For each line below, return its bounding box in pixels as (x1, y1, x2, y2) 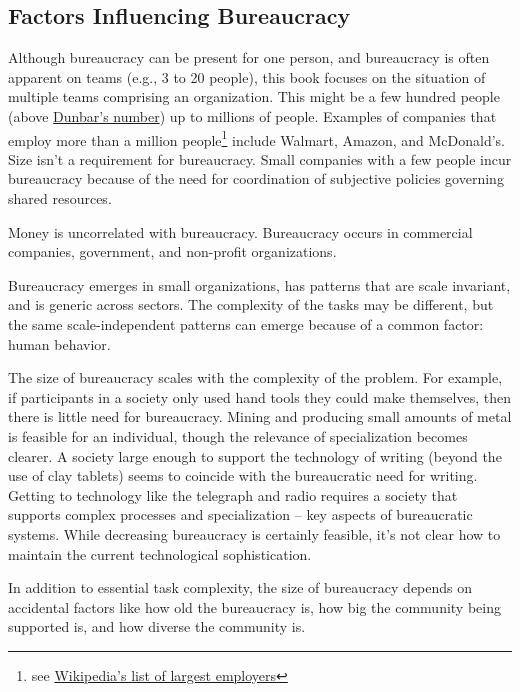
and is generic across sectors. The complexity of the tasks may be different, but (8, 294, 494, 315)
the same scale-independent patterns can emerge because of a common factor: (8, 313, 484, 334)
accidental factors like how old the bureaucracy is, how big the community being (8, 596, 501, 617)
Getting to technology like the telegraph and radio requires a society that (8, 484, 458, 505)
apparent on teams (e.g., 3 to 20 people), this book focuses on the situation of (8, 66, 486, 87)
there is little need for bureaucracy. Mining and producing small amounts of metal (8, 406, 512, 427)
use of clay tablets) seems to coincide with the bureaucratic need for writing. (8, 465, 478, 486)
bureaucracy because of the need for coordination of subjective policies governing (8, 168, 504, 189)
